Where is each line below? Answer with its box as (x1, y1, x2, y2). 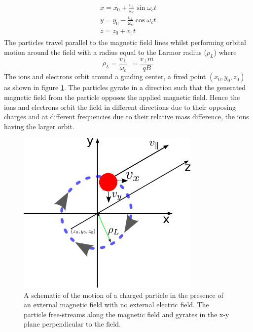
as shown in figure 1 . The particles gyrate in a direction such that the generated (4, 82, 246, 93)
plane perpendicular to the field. (24, 319, 121, 329)
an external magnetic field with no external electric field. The (24, 299, 209, 310)
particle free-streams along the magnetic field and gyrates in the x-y (24, 309, 229, 319)
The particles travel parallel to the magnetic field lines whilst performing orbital (4, 37, 246, 47)
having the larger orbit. (4, 121, 74, 131)
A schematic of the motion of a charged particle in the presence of (24, 289, 223, 300)
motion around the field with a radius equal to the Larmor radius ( (4, 47, 207, 57)
